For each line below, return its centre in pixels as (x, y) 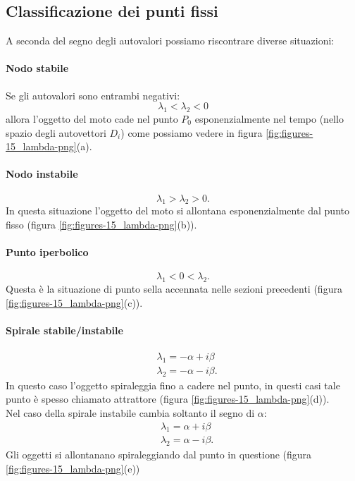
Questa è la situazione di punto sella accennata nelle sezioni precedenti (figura (174, 289)
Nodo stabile (37, 68)
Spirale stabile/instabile (64, 330)
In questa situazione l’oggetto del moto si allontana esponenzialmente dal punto (177, 211)
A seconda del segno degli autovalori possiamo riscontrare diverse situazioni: (170, 41)
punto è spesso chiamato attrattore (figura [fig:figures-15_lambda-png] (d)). (168, 399)
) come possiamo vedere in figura (192, 132)
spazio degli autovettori (56, 132)
